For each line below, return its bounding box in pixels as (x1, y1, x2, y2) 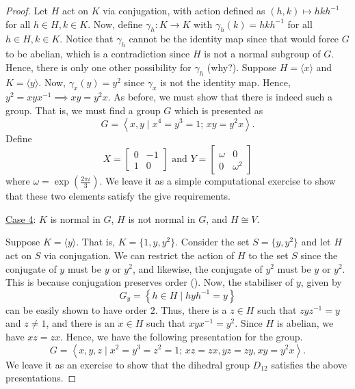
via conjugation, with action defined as (103, 3, 265, 17)
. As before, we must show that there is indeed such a (107, 90, 332, 104)
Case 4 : (5, 211, 36, 226)
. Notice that (60, 31, 114, 46)
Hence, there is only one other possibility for (5, 59, 192, 74)
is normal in (50, 211, 101, 226)
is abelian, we (276, 316, 334, 330)
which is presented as (174, 103, 263, 117)
